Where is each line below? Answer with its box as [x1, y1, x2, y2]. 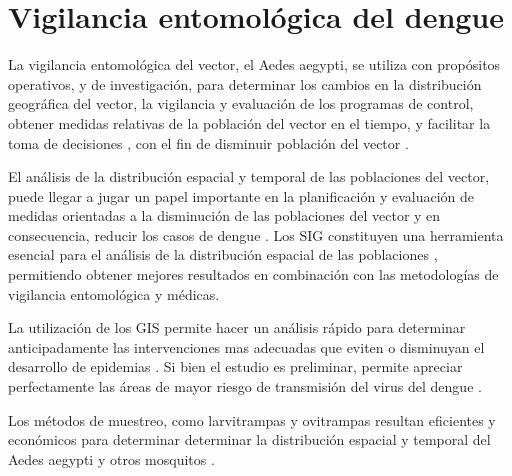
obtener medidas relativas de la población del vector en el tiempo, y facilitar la [8, 112, 491, 133]
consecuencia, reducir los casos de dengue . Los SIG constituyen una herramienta [8, 224, 504, 245]
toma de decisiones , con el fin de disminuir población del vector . [8, 132, 409, 153]
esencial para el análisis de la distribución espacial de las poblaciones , [8, 244, 438, 265]
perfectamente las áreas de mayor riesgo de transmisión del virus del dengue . [8, 376, 482, 397]
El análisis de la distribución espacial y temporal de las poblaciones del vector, [8, 166, 490, 187]
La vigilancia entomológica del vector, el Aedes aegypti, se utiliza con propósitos [8, 54, 501, 75]
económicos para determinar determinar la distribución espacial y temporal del [8, 429, 491, 450]
